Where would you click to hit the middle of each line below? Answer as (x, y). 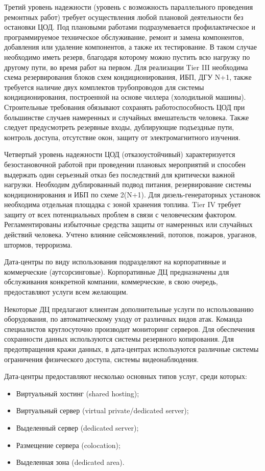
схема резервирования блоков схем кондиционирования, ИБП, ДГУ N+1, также (128, 77)
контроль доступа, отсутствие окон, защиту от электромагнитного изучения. (122, 137)
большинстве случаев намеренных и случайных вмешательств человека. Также (127, 117)
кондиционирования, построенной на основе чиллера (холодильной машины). (125, 97)
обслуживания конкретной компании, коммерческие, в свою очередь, (111, 282)
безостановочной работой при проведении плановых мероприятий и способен (125, 164)
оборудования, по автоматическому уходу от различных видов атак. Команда (123, 319)
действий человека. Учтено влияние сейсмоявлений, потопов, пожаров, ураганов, (130, 234)
